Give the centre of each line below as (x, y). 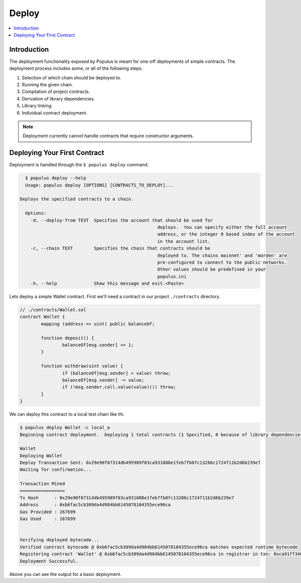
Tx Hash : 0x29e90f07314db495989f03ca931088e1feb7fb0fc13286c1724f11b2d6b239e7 (127, 498)
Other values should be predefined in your (211, 269)
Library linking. (37, 106)
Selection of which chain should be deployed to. (71, 77)
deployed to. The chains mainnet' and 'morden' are (222, 255)
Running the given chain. (47, 85)
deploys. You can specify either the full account (222, 227)
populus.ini (172, 276)
